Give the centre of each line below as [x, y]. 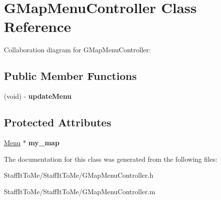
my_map [44, 142]
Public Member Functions [70, 76]
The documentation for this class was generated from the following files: [111, 159]
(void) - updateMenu [38, 96]
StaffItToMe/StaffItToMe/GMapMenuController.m [80, 191]
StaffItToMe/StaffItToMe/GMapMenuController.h [79, 175]
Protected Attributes [58, 122]
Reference [38, 26]
